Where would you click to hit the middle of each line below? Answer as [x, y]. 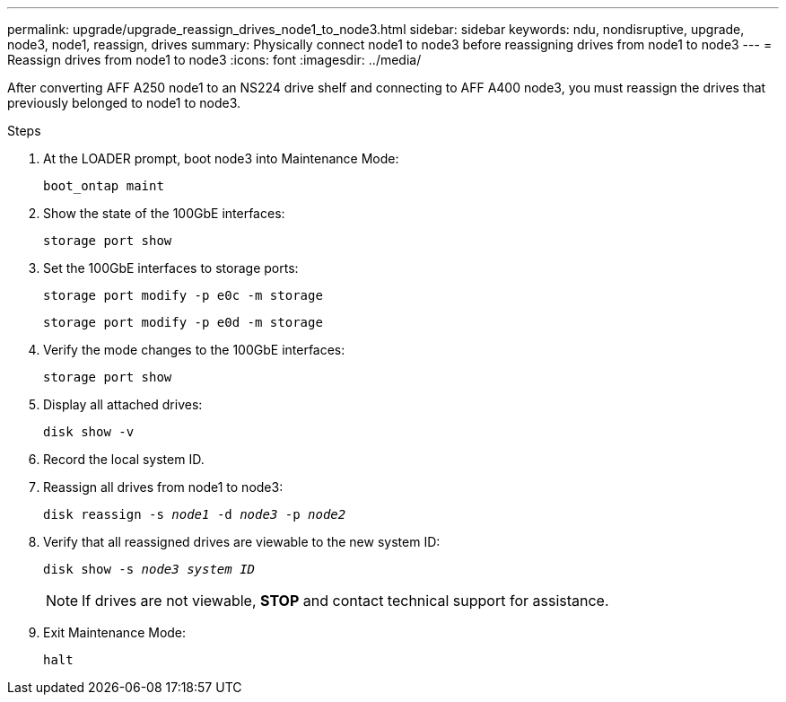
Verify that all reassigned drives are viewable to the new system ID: [242, 542]
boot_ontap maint [104, 186]
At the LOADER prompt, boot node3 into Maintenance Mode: [221, 158]
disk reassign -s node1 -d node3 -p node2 [195, 514]
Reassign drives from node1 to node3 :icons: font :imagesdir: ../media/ [214, 60]
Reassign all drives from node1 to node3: [163, 487]
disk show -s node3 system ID [149, 569]
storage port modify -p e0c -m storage [183, 295]
